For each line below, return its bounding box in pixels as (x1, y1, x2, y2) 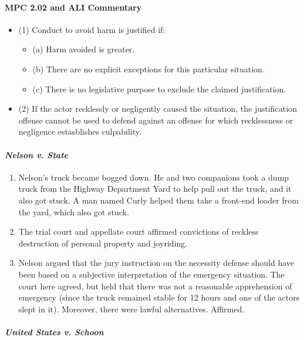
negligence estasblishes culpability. (18, 125, 141, 138)
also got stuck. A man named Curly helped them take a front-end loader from (18, 194, 299, 206)
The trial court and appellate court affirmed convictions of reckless (18, 225, 259, 238)
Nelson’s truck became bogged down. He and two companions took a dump (18, 171, 289, 183)
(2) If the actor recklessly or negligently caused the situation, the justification (18, 102, 297, 115)
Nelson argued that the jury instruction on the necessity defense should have (18, 256, 294, 269)
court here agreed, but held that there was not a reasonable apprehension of (18, 279, 292, 292)
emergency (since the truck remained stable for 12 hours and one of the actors (18, 291, 300, 304)
